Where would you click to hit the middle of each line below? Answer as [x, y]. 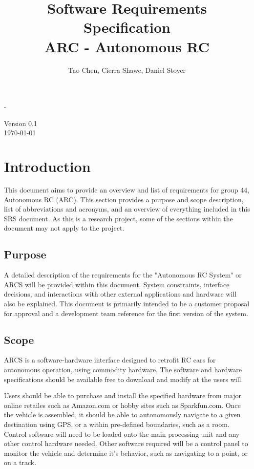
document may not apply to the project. [64, 228]
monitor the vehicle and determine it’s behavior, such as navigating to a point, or [126, 453]
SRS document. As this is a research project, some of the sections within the [118, 218]
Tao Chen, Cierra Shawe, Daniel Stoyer [127, 70]
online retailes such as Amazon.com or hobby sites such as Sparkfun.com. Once [122, 405]
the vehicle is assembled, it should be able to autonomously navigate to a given [122, 415]
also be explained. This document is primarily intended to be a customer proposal [127, 303]
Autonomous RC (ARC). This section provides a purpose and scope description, [124, 199]
